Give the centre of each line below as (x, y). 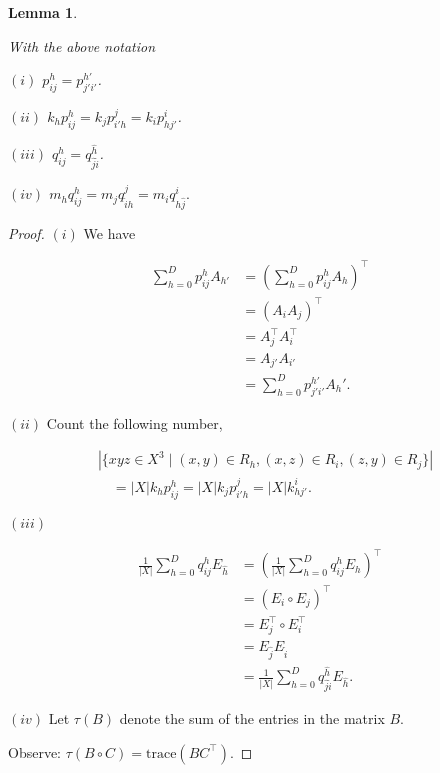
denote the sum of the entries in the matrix (252, 718)
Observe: (35, 751)
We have (109, 232)
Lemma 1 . (43, 12)
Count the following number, (134, 422)
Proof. (26, 232)
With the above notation (82, 45)
